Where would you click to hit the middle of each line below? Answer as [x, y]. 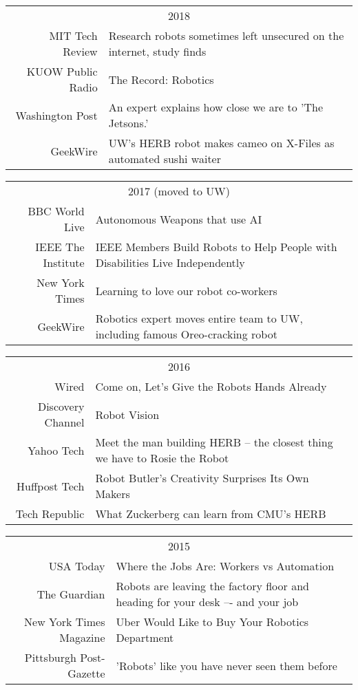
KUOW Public [62, 71]
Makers [113, 494]
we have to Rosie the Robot [162, 458]
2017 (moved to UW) [179, 191]
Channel [64, 422]
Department [145, 637]
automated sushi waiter [165, 159]
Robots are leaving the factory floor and [212, 586]
